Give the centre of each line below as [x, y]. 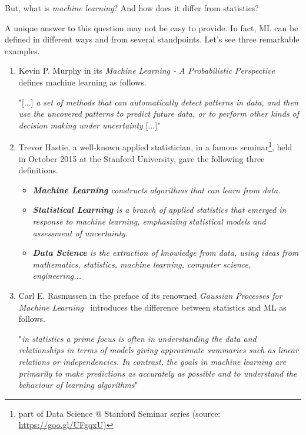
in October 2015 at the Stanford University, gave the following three [142, 158]
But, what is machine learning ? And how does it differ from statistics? [132, 8]
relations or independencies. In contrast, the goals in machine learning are [152, 361]
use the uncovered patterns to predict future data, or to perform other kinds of [159, 113]
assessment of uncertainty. [80, 233]
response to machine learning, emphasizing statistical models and [149, 221]
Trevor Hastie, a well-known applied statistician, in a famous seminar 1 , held [155, 146]
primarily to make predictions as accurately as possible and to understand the [158, 373]
